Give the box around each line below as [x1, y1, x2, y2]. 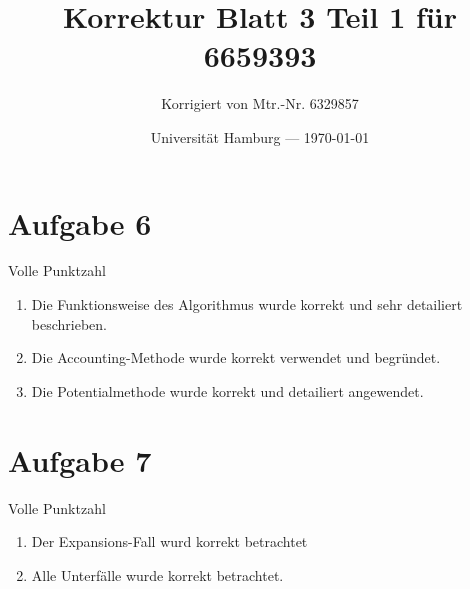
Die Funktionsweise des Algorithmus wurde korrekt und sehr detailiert [31, 294, 463, 315]
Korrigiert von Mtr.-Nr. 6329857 [161, 93, 359, 114]
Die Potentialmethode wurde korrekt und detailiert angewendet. [31, 380, 424, 401]
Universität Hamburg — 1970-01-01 [150, 126, 370, 147]
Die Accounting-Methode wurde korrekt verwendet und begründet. [31, 347, 441, 368]
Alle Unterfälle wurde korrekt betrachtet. [31, 564, 284, 585]
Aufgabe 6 [8, 202, 152, 243]
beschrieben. [31, 313, 107, 334]
